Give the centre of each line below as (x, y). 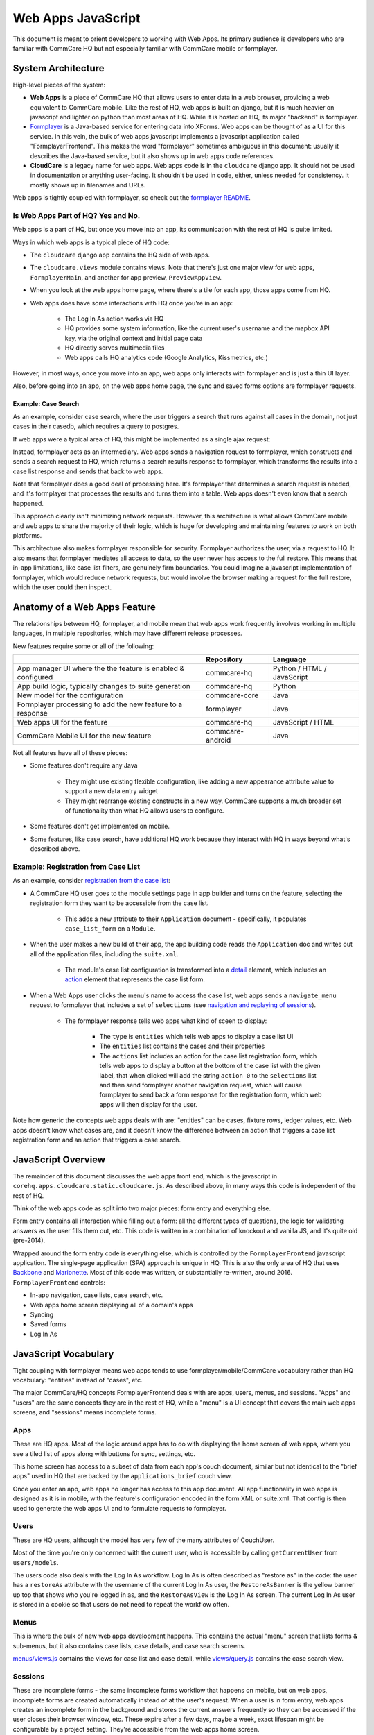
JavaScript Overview (59, 1159)
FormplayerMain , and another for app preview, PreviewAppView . (126, 277)
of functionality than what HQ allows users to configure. (144, 811)
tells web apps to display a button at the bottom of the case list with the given (210, 1066)
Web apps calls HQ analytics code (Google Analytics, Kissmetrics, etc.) (166, 357)
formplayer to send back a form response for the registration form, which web (211, 1095)
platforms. (27, 536)
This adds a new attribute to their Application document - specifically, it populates (186, 919)
